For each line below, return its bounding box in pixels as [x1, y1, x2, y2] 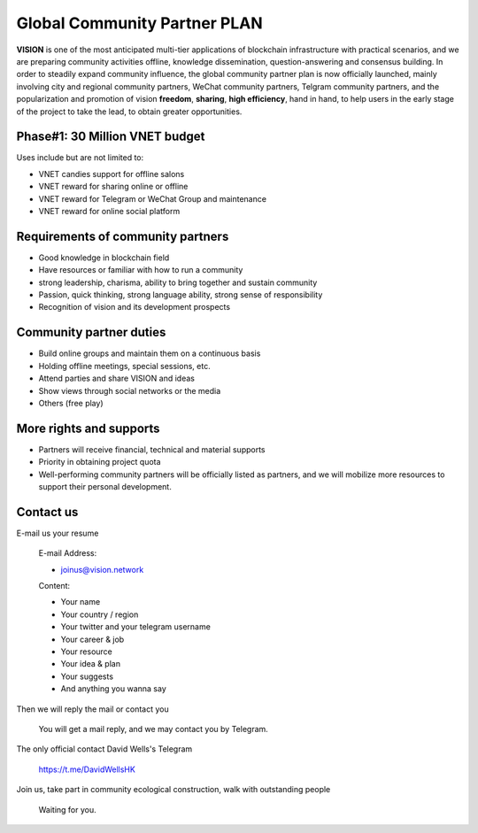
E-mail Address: [38, 548, 97, 559]
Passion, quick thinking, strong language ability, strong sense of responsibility [38, 289, 323, 300]
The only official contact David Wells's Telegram [16, 744, 193, 754]
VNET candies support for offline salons [38, 168, 185, 179]
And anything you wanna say [60, 683, 167, 694]
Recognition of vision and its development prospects [38, 302, 230, 312]
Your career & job [60, 634, 125, 644]
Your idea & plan [60, 659, 121, 669]
